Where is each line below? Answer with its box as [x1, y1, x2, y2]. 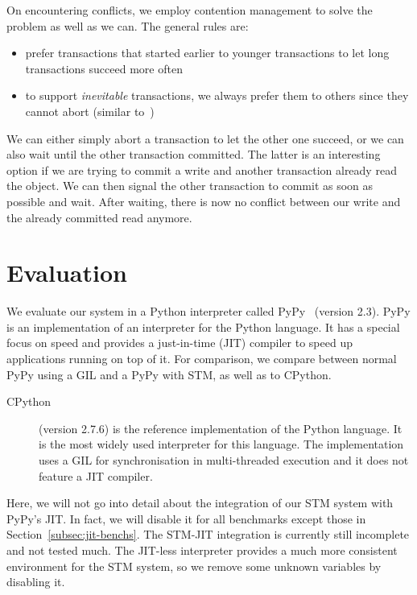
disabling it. [6, 573, 65, 590]
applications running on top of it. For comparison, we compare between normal [6, 350, 397, 367]
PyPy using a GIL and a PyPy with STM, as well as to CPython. [6, 366, 332, 382]
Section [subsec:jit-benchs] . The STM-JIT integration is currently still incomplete [6, 526, 410, 543]
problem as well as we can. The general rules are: [6, 17, 249, 34]
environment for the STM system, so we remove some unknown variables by [6, 557, 382, 574]
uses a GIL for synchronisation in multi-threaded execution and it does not [39, 452, 409, 468]
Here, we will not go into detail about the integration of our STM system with [6, 494, 394, 511]
